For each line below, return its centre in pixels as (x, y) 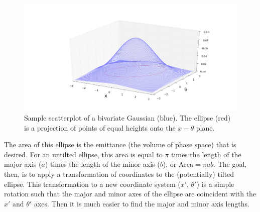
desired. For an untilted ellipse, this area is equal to (83, 154)
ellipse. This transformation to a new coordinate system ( (92, 184)
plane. (205, 127)
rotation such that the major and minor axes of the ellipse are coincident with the (130, 194)
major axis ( (23, 164)
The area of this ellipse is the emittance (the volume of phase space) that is (120, 144)
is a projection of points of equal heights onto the (100, 127)
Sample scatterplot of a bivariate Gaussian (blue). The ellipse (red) (127, 118)
